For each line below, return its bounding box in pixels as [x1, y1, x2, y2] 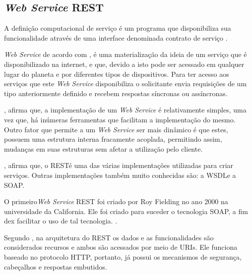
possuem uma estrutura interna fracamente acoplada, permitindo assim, [4, 134, 222, 144]
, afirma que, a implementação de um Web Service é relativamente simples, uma [4, 105, 247, 115]
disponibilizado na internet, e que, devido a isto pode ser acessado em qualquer [4, 58, 245, 69]
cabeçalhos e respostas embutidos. [4, 261, 107, 272]
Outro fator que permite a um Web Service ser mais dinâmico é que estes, [4, 124, 228, 134]
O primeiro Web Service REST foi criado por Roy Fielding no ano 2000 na [4, 196, 228, 207]
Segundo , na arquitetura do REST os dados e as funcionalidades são [4, 232, 214, 242]
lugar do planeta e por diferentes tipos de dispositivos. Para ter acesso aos [4, 68, 229, 79]
